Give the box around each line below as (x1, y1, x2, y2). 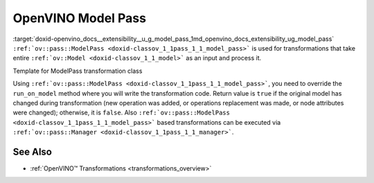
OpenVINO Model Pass (12, 10, 147, 26)
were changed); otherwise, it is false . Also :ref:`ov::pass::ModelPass (12, 108, 230, 117)
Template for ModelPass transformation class (12, 67, 143, 75)
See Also (12, 146, 52, 157)
